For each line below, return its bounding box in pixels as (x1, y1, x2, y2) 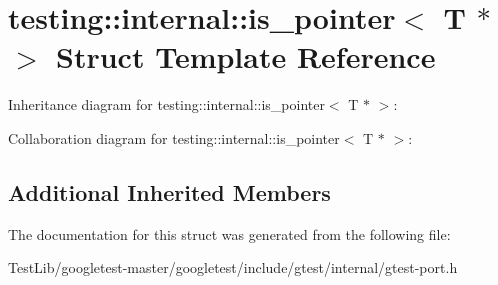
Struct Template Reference (56, 36, 436, 77)
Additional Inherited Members (8, 176, 331, 207)
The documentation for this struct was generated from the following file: (8, 223, 451, 244)
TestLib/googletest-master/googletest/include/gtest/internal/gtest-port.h (8, 257, 458, 278)
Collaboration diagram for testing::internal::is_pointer (8, 127, 340, 148)
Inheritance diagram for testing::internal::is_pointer (8, 94, 325, 115)
